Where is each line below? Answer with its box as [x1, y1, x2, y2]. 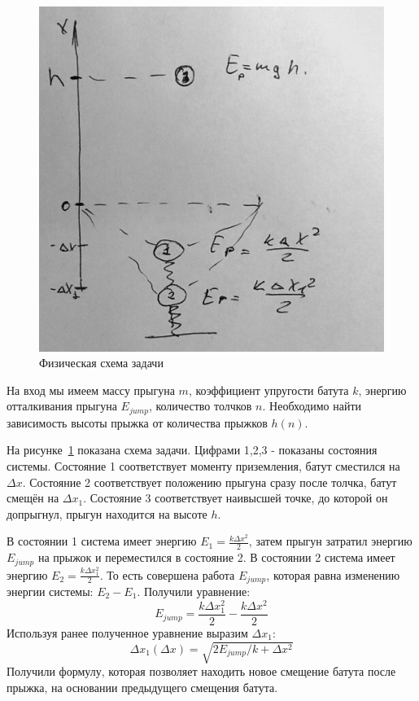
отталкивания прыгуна [7, 397, 117, 414]
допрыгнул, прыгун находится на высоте [7, 505, 207, 522]
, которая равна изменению [266, 566, 400, 583]
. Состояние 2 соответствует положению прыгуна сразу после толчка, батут [22, 473, 397, 490]
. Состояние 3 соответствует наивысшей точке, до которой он [83, 489, 388, 506]
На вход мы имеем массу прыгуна [7, 381, 175, 398]
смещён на [7, 489, 59, 506]
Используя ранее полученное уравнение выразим [7, 624, 248, 641]
